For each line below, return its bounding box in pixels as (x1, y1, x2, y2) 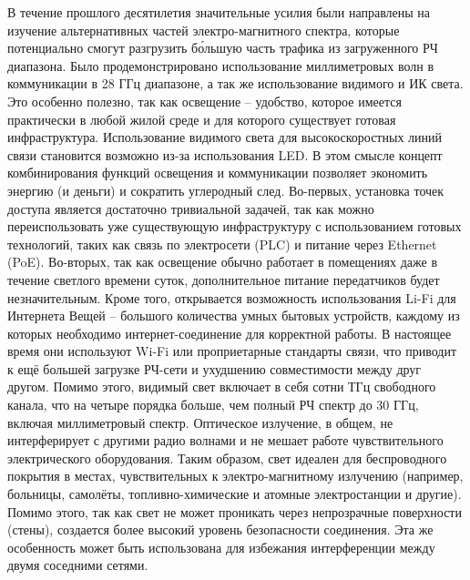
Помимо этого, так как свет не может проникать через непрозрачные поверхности (7, 502, 462, 521)
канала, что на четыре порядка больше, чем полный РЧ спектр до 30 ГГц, (7, 395, 419, 414)
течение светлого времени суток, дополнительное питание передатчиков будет (7, 270, 440, 289)
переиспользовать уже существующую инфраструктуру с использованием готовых (7, 217, 462, 236)
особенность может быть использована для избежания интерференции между (7, 537, 435, 556)
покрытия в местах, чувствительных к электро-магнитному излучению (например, (7, 466, 464, 485)
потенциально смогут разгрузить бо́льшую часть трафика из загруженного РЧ (7, 38, 438, 57)
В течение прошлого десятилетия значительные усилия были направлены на (7, 3, 431, 21)
